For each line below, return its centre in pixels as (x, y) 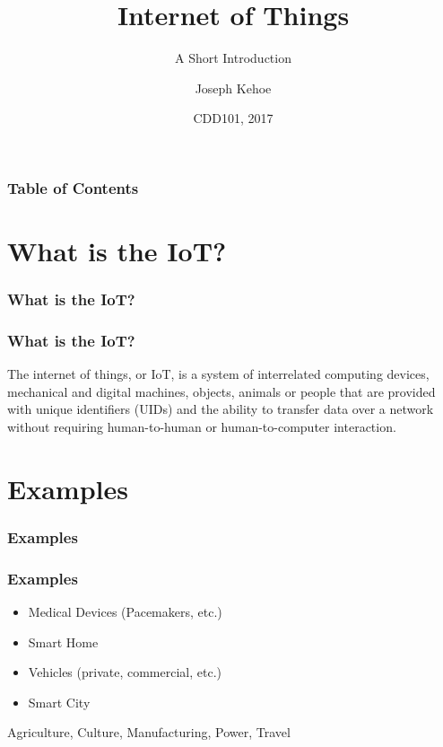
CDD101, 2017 (233, 118)
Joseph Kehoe (233, 88)
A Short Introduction (233, 58)
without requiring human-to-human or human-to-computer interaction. (202, 427)
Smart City (59, 702)
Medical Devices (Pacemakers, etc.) (125, 612)
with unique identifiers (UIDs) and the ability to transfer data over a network (221, 409)
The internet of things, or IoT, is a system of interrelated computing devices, (218, 374)
